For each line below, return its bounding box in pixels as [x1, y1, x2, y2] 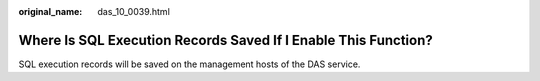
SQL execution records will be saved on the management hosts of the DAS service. [18, 58, 361, 70]
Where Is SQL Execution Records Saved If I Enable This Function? [18, 31, 434, 49]
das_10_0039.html [97, 6, 170, 17]
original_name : [18, 6, 83, 17]
